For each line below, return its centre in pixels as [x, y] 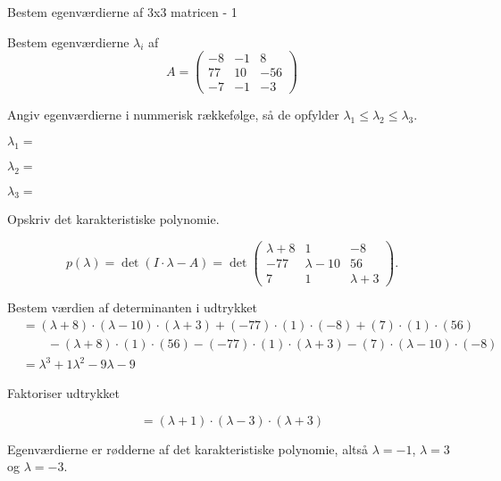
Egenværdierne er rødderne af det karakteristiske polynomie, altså [188, 448]
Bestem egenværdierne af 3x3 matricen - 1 [122, 12]
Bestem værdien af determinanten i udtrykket [132, 307]
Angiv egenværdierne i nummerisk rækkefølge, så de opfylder [173, 115]
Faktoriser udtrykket [64, 393]
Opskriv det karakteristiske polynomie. [113, 219]
